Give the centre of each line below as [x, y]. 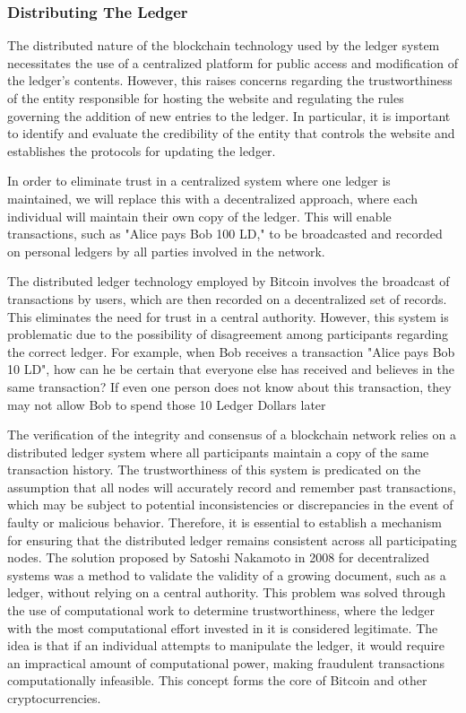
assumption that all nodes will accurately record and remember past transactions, [232, 487]
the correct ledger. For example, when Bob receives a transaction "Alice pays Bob [231, 351]
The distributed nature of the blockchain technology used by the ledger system [224, 45]
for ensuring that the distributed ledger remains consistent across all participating [232, 539]
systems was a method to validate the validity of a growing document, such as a [227, 574]
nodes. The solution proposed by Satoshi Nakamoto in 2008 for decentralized [219, 557]
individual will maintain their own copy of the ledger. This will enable [199, 216]
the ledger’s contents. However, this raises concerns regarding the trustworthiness [230, 80]
